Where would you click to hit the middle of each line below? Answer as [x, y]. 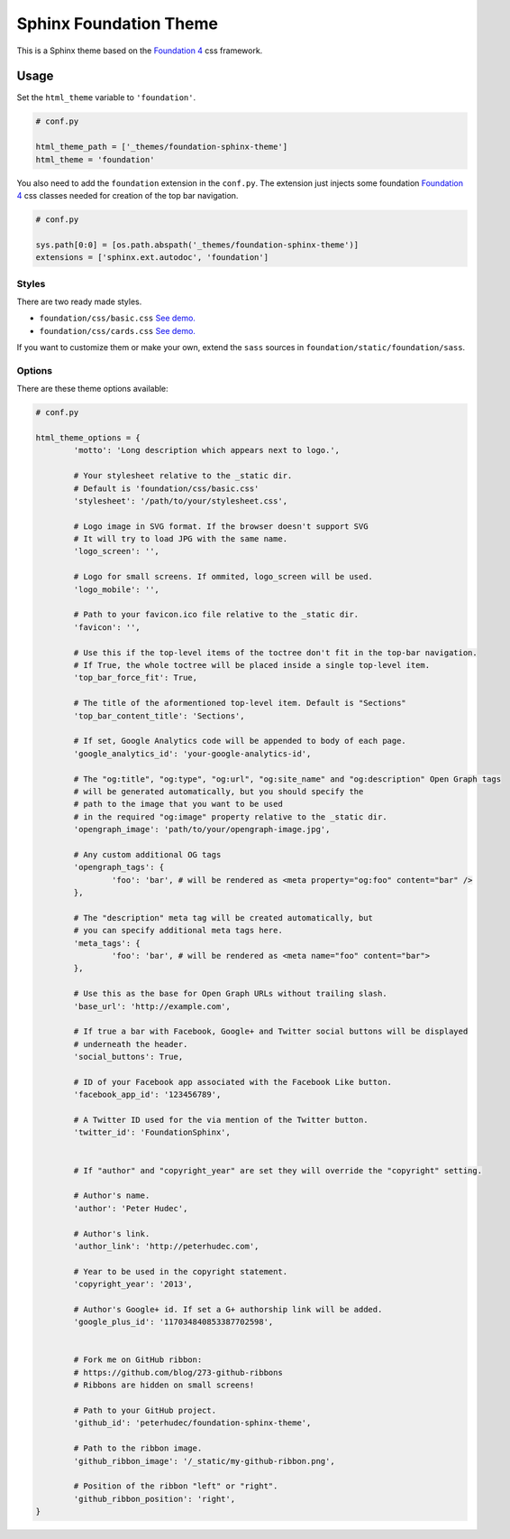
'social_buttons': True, [128, 1057]
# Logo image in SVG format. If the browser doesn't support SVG [221, 526]
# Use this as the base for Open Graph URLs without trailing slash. [230, 994]
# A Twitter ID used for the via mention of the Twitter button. [221, 1120]
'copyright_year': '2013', [133, 1284]
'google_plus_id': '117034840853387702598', [173, 1322]
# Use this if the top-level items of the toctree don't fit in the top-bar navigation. [275, 653]
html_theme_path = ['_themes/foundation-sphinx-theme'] [162, 147]
